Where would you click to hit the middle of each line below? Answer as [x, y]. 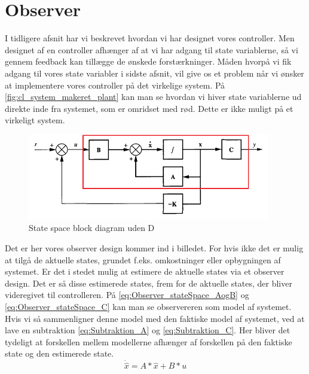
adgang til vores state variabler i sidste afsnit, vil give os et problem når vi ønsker [154, 73]
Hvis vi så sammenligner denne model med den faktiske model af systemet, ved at [155, 318]
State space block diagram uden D [92, 228]
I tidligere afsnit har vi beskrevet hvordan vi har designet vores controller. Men [150, 38]
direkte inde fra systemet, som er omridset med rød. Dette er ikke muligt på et [149, 108]
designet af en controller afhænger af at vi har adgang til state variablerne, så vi [152, 49]
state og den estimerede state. [59, 353]
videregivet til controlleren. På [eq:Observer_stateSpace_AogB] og [127, 295]
